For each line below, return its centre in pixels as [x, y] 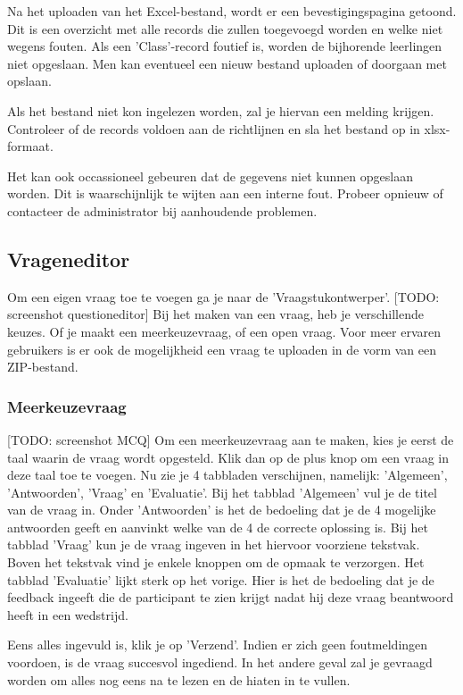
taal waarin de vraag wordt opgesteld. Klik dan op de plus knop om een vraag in [228, 457]
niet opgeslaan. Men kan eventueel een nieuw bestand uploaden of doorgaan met [227, 63]
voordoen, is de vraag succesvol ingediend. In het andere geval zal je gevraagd [220, 662]
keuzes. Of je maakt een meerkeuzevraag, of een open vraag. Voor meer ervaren [224, 331]
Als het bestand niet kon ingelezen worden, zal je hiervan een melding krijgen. [221, 110]
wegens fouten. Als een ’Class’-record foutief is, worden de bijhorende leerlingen [225, 46]
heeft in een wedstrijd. [68, 614]
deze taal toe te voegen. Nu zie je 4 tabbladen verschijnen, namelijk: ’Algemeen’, [227, 475]
